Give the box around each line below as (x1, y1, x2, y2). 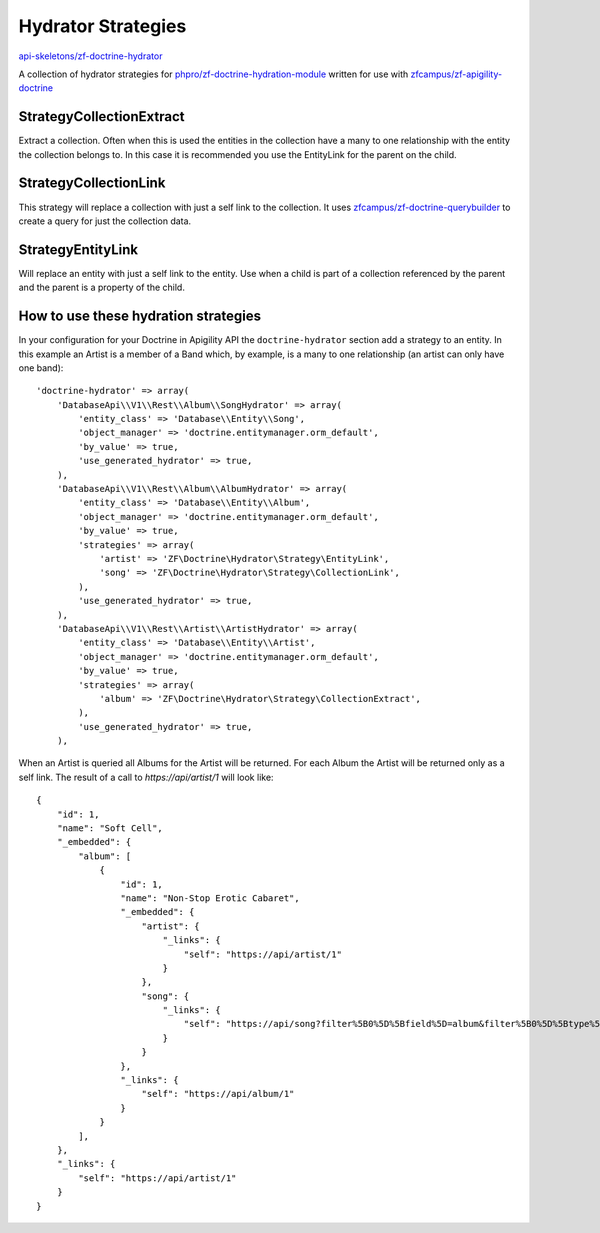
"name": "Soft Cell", (56, 823, 164, 834)
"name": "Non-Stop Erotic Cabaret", (120, 892, 300, 904)
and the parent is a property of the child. (18, 281, 185, 294)
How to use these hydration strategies (18, 308, 262, 325)
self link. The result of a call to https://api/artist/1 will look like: (18, 771, 274, 783)
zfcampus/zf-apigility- (410, 68, 503, 80)
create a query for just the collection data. (18, 215, 192, 227)
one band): (18, 361, 64, 374)
